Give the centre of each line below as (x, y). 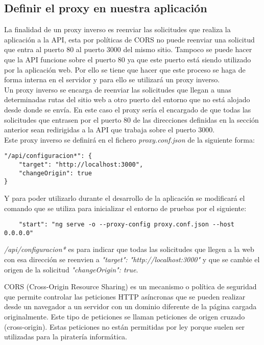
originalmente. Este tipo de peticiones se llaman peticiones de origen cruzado (125, 317)
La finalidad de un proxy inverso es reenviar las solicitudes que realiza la (117, 29)
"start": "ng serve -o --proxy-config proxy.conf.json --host (127, 225)
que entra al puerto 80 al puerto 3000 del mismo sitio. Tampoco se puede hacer (128, 49)
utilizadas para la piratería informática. (66, 337)
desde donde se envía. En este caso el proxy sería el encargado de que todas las (128, 109)
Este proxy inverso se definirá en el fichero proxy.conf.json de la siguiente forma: (129, 139)
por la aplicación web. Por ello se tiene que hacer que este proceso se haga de (125, 69)
